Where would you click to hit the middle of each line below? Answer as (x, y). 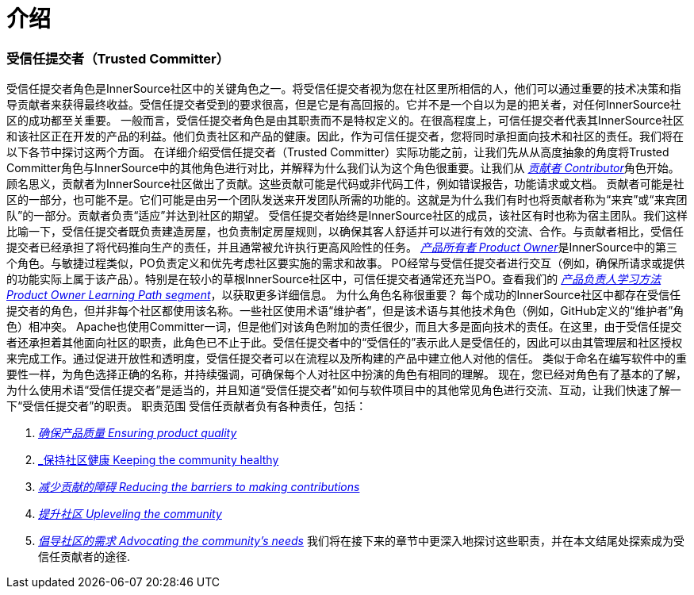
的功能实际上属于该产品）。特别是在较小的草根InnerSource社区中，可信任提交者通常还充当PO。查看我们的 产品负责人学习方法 (334, 279)
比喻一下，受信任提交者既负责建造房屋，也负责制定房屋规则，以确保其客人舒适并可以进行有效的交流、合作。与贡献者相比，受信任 (345, 232)
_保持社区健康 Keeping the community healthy (159, 460)
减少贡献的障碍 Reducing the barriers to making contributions (199, 487)
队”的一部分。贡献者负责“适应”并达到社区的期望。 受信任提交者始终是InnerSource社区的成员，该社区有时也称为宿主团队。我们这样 (347, 216)
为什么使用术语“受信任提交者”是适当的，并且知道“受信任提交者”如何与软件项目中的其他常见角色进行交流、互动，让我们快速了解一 (344, 390)
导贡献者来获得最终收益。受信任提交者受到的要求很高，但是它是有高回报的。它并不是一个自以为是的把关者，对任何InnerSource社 (344, 105)
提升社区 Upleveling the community (130, 514)
